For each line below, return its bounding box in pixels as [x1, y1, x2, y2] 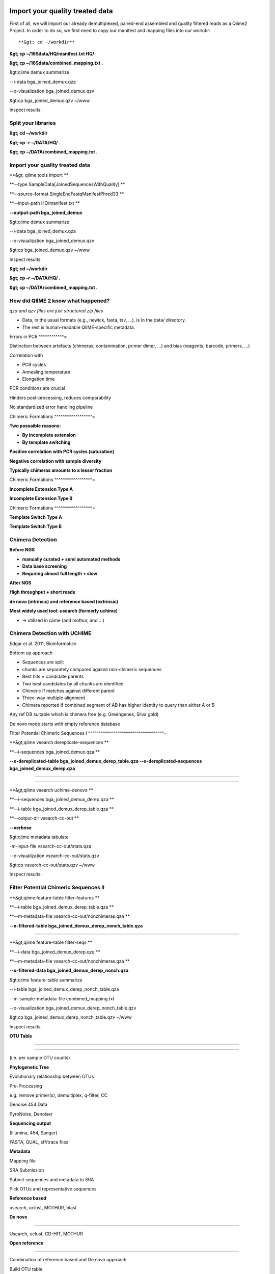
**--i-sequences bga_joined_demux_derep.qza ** [9, 797, 115, 803]
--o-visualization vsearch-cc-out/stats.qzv [9, 853, 99, 859]
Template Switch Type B [9, 523, 62, 529]
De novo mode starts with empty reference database [9, 721, 121, 727]
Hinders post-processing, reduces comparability [9, 394, 112, 401]
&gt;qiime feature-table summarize [9, 976, 82, 983]
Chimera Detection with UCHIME [9, 630, 92, 637]
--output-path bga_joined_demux [9, 209, 82, 216]
